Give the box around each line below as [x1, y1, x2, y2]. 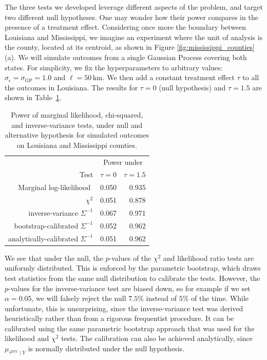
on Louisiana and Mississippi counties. [16, 139, 137, 150]
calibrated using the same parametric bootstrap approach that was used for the [5, 323, 255, 333]
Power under [103, 156, 143, 167]
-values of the [109, 252, 151, 263]
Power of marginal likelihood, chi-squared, [11, 109, 143, 120]
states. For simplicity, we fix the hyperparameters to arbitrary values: [5, 62, 223, 72]
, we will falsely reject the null [31, 293, 126, 304]
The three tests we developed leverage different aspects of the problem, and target [5, 2, 263, 12]
